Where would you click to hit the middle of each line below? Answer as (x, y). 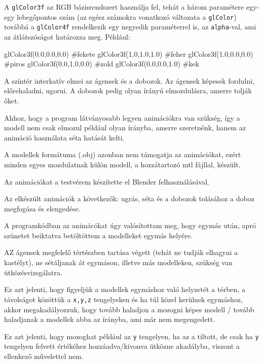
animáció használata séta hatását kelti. (64, 137)
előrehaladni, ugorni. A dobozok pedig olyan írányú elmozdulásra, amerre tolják (128, 90)
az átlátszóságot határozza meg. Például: (67, 36)
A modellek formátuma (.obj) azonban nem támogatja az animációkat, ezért (123, 154)
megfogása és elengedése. (42, 208)
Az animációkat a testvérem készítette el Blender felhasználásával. (107, 181)
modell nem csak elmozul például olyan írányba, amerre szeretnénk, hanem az (125, 128)
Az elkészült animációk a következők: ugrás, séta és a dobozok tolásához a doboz (129, 198)
